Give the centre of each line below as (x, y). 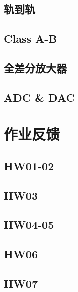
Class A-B (31, 39)
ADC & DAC (39, 97)
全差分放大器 (35, 68)
